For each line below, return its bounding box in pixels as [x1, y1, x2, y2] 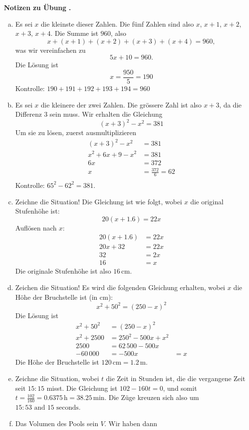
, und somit [163, 383, 197, 393]
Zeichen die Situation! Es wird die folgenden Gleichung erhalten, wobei [15, 282, 225, 292]
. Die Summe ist [50, 28, 99, 38]
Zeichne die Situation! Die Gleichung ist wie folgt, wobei [15, 196, 182, 206]
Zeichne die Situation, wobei [15, 373, 99, 384]
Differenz [15, 109, 42, 119]
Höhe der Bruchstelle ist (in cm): [15, 292, 113, 302]
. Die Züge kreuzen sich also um [104, 392, 199, 402]
